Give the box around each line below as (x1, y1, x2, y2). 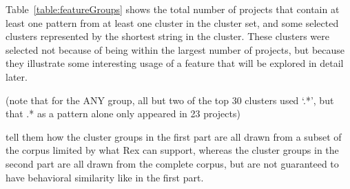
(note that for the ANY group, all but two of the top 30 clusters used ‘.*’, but (6, 92, 334, 107)
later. (6, 69, 28, 83)
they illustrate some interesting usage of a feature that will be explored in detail (6, 56, 344, 70)
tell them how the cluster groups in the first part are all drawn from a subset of (6, 129, 342, 143)
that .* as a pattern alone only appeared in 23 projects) (6, 106, 240, 121)
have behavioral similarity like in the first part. (6, 170, 204, 184)
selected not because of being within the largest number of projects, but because (6, 42, 345, 57)
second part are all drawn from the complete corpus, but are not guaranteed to (6, 156, 339, 170)
